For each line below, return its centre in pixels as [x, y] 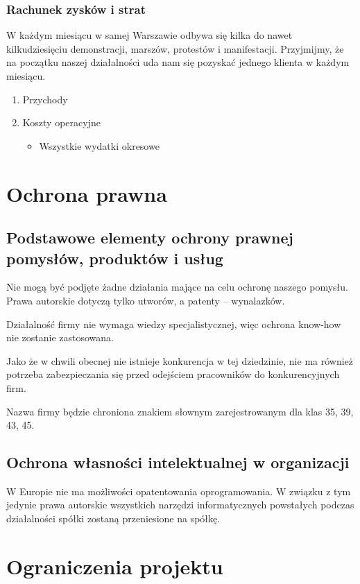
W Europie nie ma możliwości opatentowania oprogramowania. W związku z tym [179, 491]
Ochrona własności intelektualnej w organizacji [178, 462]
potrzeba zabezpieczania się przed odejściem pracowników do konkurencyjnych [173, 374]
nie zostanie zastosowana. [60, 337]
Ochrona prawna [87, 193]
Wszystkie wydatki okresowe [99, 145]
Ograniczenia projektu [115, 566]
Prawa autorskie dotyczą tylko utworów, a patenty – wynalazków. [146, 300]
